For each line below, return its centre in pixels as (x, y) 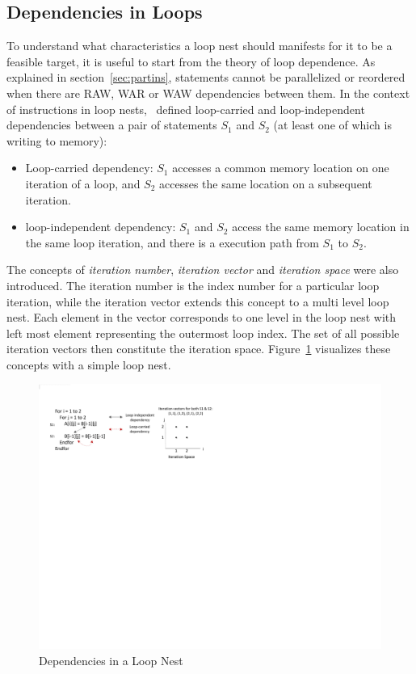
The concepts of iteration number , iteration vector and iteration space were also (203, 270)
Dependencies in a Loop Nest (111, 660)
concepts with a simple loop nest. (89, 364)
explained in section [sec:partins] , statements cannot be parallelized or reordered (206, 77)
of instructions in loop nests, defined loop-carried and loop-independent (186, 109)
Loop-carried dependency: (89, 168)
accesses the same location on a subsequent (266, 183)
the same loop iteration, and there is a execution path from (172, 242)
